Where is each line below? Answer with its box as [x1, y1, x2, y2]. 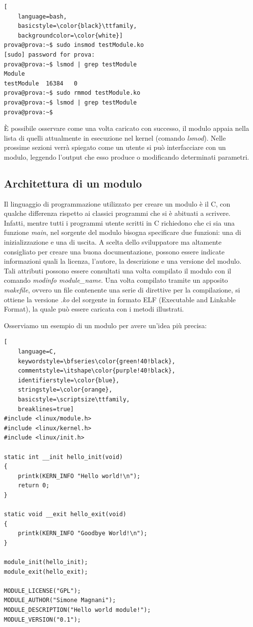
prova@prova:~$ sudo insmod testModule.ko [4, 42, 144, 49]
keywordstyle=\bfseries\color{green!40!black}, [18, 357, 175, 365]
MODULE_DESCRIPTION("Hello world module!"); [4, 606, 151, 614]
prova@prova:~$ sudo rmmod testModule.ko [4, 89, 141, 97]
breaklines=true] [18, 405, 74, 413]
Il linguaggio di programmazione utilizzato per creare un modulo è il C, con [4, 198, 231, 209]
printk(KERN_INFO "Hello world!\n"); [18, 472, 141, 480]
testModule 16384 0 [4, 80, 78, 87]
